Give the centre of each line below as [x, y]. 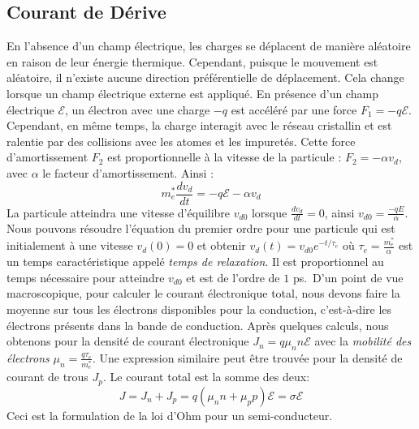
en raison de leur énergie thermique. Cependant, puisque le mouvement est [192, 61]
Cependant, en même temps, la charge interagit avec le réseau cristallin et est [199, 125]
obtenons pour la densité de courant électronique [128, 341]
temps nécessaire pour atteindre [86, 277]
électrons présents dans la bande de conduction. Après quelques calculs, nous [198, 325]
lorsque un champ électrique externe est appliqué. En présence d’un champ [192, 93]
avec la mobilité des [363, 341]
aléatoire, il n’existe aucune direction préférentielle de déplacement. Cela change [205, 77]
